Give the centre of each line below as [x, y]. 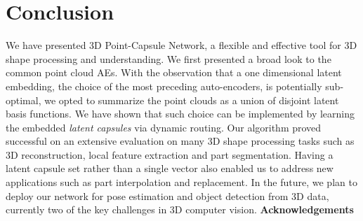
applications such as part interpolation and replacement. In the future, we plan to [181, 182]
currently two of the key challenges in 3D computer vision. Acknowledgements [180, 209]
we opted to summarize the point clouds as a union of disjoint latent [192, 100]
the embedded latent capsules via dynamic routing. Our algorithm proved [164, 127]
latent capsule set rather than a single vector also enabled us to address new [170, 168]
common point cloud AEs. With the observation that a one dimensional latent [174, 72]
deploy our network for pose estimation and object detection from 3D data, [167, 195]
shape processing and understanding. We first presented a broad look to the [169, 58]
